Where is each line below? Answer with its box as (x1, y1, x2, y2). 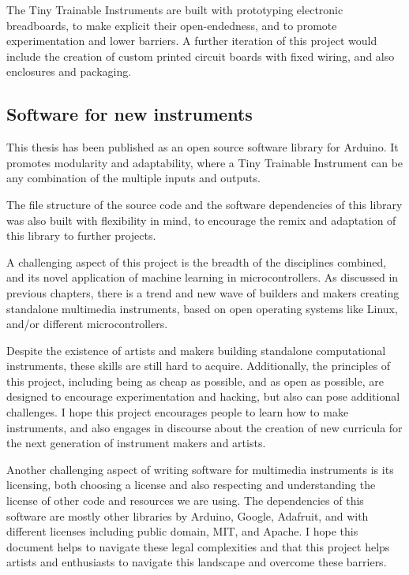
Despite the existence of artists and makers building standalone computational (6, 342, 386, 358)
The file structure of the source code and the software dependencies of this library (6, 196, 403, 212)
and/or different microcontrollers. (6, 316, 168, 332)
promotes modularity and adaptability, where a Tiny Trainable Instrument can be (6, 154, 403, 170)
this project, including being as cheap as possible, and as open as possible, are (6, 372, 384, 389)
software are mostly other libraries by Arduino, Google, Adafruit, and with (6, 507, 369, 524)
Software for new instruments (6, 102, 253, 126)
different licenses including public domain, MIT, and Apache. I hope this (6, 523, 358, 540)
